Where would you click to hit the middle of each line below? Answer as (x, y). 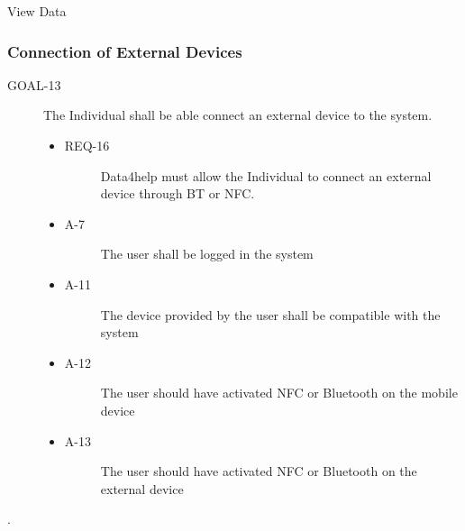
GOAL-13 (34, 84)
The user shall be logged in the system (207, 254)
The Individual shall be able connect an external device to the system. (238, 115)
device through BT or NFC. (178, 193)
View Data (37, 11)
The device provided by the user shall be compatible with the (270, 314)
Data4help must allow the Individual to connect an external (266, 175)
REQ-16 (87, 145)
